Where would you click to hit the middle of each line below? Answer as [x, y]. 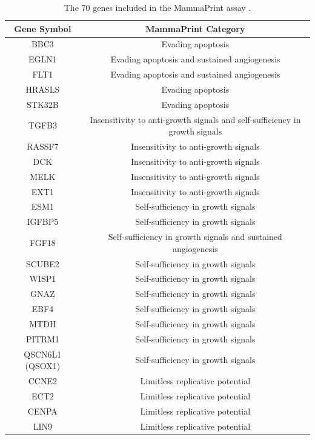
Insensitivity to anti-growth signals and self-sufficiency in [195, 119]
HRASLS [43, 89]
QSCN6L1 [43, 354]
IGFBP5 [43, 222]
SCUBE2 [42, 263]
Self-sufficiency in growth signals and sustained [195, 237]
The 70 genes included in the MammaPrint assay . [157, 7]
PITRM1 [42, 338]
